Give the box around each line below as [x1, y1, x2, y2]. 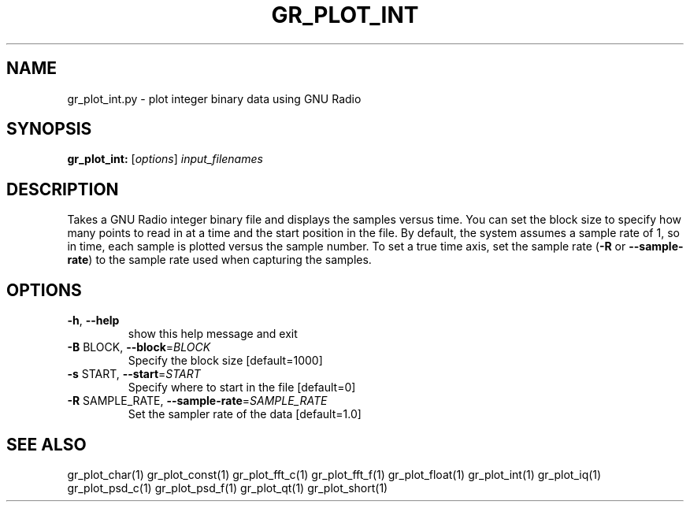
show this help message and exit [128, 327, 298, 341]
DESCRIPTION [6, 179, 119, 199]
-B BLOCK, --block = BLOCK [67, 340, 211, 354]
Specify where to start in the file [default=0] [128, 380, 356, 395]
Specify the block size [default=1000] [128, 354, 323, 368]
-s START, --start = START [67, 367, 201, 381]
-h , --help [67, 313, 120, 328]
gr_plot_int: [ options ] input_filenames [67, 152, 263, 166]
